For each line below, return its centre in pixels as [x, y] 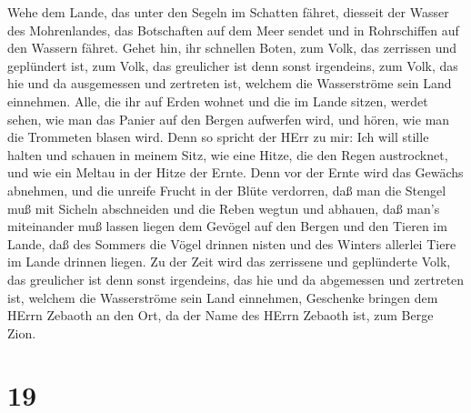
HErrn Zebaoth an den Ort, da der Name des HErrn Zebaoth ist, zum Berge [220, 315]
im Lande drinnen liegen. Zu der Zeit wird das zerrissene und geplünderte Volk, [229, 262]
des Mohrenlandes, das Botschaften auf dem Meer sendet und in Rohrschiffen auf [233, 30]
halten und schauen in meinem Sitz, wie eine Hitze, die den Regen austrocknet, [228, 154]
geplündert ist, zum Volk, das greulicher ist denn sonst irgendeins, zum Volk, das [233, 65]
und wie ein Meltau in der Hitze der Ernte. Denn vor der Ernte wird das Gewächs [235, 172]
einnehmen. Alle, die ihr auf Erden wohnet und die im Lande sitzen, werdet [218, 101]
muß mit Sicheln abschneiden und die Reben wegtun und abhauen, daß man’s [224, 208]
